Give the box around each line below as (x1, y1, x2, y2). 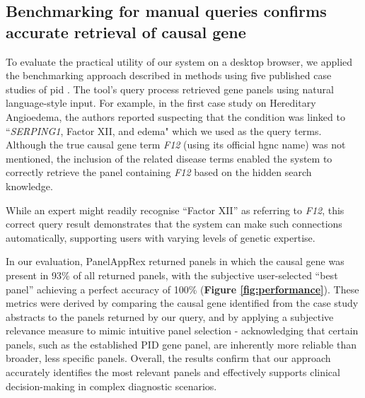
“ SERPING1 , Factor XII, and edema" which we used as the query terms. (6, 123, 322, 138)
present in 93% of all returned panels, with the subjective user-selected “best (6, 267, 338, 282)
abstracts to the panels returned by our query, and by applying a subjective (6, 309, 334, 324)
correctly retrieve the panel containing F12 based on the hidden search (6, 165, 312, 180)
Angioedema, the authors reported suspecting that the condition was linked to (6, 109, 345, 124)
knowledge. (6, 178, 53, 193)
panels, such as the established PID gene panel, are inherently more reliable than (6, 336, 357, 351)
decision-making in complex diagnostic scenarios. (6, 378, 217, 393)
